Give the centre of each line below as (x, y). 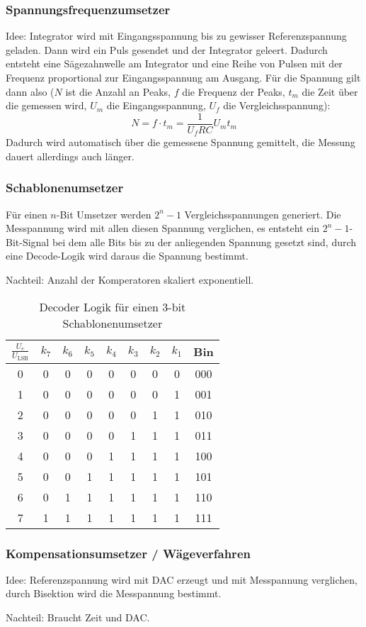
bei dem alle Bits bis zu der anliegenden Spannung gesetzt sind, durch (204, 242)
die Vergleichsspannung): (277, 105)
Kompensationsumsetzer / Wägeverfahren (128, 553)
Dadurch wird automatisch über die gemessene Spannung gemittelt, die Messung (181, 142)
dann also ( (30, 91)
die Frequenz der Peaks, (234, 91)
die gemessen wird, (46, 105)
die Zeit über (330, 91)
